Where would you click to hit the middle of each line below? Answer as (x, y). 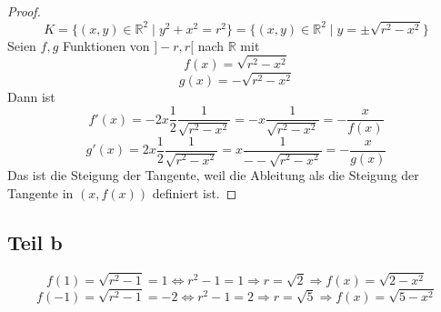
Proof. (24, 11)
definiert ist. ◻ (195, 192)
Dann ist (31, 96)
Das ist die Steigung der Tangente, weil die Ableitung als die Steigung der (213, 175)
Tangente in (40, 192)
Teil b (35, 242)
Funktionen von (106, 45)
